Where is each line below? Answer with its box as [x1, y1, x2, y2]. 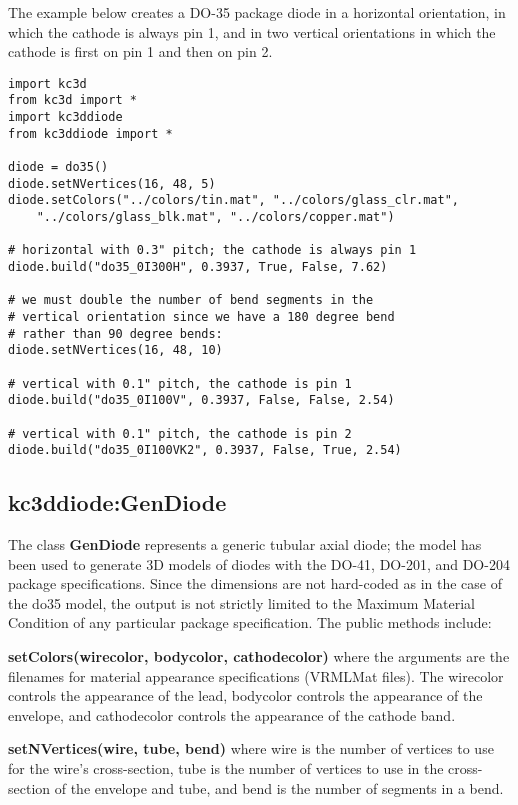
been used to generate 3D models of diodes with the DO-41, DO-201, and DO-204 [8, 553, 510, 574]
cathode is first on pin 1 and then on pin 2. [8, 41, 273, 62]
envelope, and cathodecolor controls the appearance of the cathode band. [8, 704, 456, 725]
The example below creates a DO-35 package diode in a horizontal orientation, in [8, 2, 506, 22]
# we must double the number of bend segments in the [8, 293, 374, 308]
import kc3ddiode [8, 110, 123, 125]
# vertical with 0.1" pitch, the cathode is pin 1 [8, 376, 352, 391]
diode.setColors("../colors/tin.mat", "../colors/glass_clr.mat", [8, 193, 460, 208]
